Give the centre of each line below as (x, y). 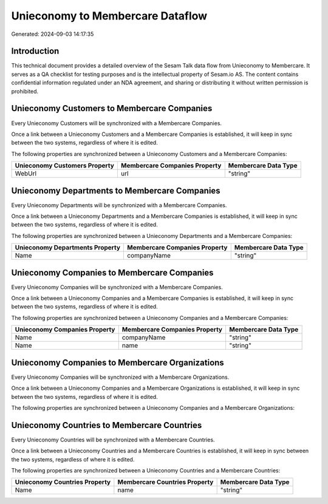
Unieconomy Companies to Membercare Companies (112, 272)
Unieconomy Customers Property (65, 166)
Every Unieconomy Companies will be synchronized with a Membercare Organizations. (120, 377)
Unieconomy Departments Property (68, 248)
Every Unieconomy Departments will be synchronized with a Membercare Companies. (119, 205)
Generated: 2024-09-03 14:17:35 (53, 34)
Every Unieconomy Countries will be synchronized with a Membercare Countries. (113, 440)
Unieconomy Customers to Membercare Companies (112, 108)
